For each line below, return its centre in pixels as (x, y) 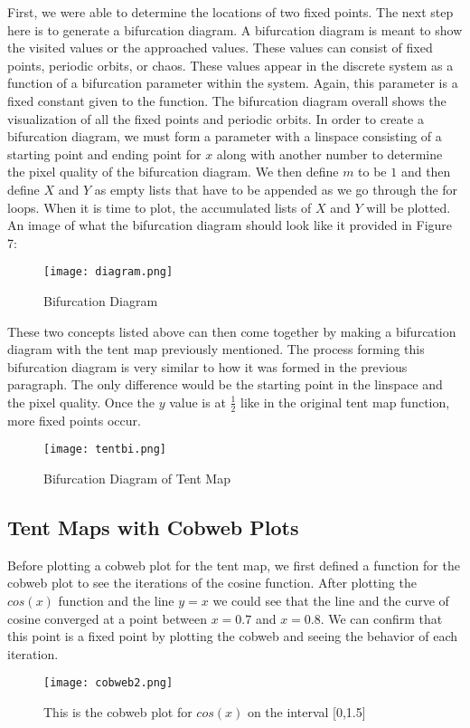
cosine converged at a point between (107, 618)
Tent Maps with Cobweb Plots (153, 527)
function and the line (116, 600)
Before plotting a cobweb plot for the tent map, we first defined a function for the (234, 565)
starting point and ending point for (104, 153)
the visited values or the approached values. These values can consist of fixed (220, 48)
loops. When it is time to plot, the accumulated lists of (160, 207)
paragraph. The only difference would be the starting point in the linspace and (225, 384)
